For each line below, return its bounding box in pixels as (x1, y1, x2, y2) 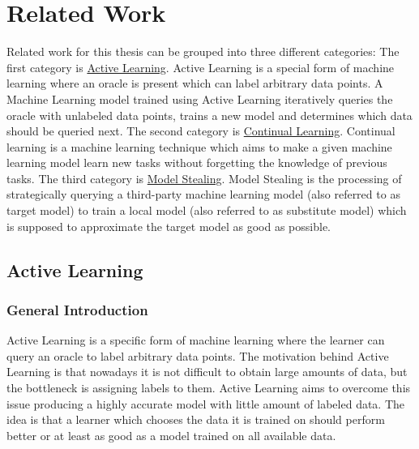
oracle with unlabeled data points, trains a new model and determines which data (6, 106, 413, 123)
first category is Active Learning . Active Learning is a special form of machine (6, 58, 395, 75)
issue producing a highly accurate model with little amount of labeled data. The (6, 395, 405, 412)
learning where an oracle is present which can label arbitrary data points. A (6, 75, 383, 92)
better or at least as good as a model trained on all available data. (6, 426, 336, 443)
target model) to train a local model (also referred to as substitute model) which (6, 202, 407, 219)
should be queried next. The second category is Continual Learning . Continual (6, 122, 395, 139)
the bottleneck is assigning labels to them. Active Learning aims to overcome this (6, 379, 411, 396)
